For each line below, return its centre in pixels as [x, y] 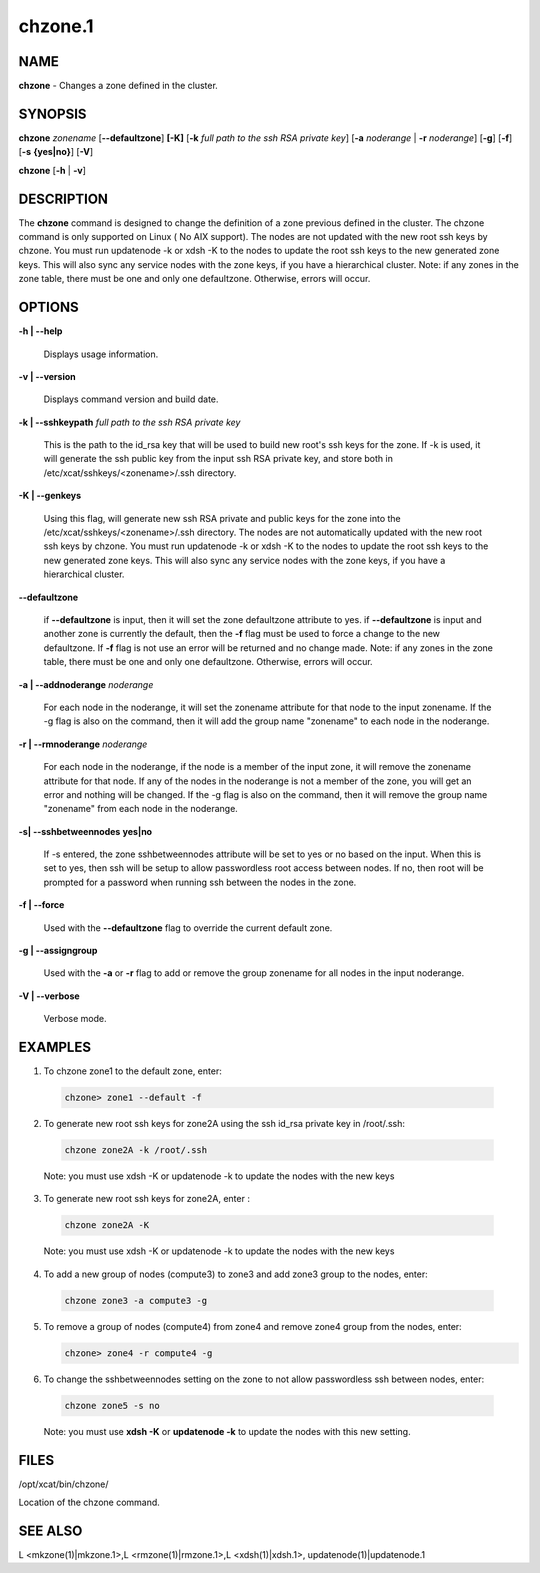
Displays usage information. [101, 354]
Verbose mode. [75, 1019]
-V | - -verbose [49, 996]
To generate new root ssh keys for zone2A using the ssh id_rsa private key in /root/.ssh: [224, 1124]
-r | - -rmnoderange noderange [83, 744]
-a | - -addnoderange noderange [86, 684]
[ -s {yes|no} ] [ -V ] [56, 152]
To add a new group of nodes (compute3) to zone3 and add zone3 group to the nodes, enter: [236, 1274]
